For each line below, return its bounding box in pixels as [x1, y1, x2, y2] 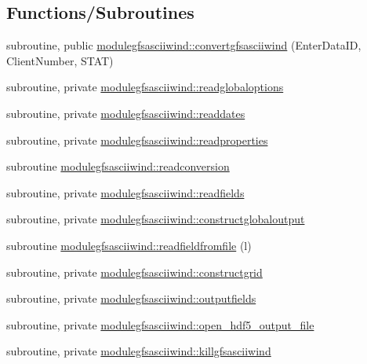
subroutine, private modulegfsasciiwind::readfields [6, 184, 245, 200]
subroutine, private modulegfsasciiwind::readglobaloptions [6, 79, 284, 95]
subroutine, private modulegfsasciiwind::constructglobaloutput [6, 211, 305, 227]
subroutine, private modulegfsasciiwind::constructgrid [6, 263, 263, 280]
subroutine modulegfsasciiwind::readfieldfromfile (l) [6, 237, 252, 253]
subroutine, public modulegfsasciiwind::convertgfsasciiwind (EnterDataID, [6, 37, 362, 53]
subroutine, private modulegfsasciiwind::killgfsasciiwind [6, 343, 271, 359]
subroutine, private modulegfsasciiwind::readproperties [6, 131, 268, 148]
